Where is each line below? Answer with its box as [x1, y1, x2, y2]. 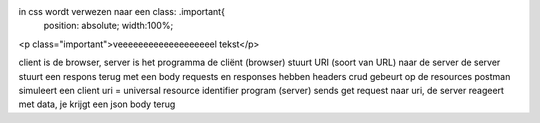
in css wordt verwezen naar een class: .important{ [18, 6, 225, 17]
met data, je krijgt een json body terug [18, 98, 176, 110]
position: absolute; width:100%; [43, 20, 174, 32]
